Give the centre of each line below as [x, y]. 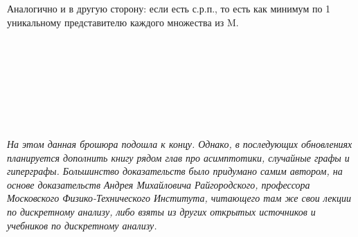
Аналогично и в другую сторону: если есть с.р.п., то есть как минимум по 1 [169, 8]
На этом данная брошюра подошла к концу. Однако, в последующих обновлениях [180, 143]
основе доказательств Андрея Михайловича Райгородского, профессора [159, 184]
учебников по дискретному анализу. [82, 225]
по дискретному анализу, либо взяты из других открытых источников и [161, 211]
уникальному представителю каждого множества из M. [123, 22]
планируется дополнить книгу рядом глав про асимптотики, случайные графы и [178, 157]
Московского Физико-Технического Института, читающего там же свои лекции [179, 198]
